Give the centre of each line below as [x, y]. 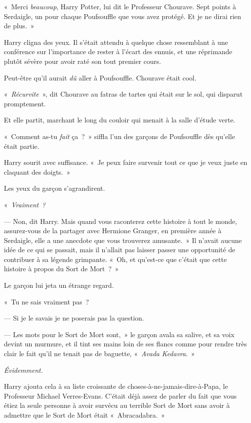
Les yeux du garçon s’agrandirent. [55, 188]
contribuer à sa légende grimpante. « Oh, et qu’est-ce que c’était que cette [116, 259]
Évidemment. [23, 370]
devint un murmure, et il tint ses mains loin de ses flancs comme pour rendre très [125, 344]
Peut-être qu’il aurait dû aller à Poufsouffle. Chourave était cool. [100, 77]
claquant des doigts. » [37, 171]
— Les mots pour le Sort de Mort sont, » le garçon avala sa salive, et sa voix [119, 334]
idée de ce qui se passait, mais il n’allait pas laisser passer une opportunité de [120, 250]
